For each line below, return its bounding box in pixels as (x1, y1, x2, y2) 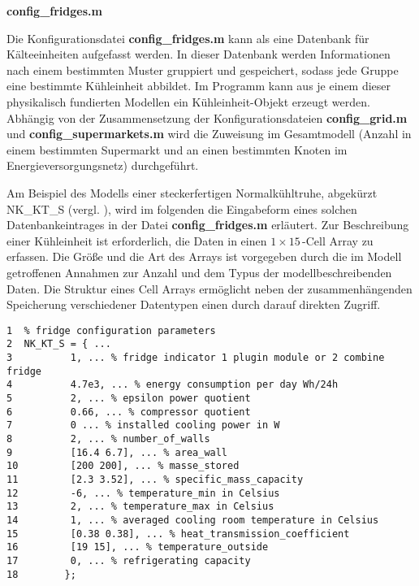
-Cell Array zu (302, 232, 374, 249)
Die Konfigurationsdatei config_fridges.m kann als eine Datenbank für (6, 29, 369, 46)
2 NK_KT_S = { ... (6, 338, 111, 350)
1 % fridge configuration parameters (6, 324, 216, 336)
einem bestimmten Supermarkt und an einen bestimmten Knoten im (6, 141, 348, 158)
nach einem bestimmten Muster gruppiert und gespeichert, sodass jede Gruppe (6, 61, 399, 78)
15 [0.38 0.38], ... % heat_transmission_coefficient (6, 527, 350, 540)
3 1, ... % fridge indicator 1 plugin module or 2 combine (6, 352, 385, 363)
